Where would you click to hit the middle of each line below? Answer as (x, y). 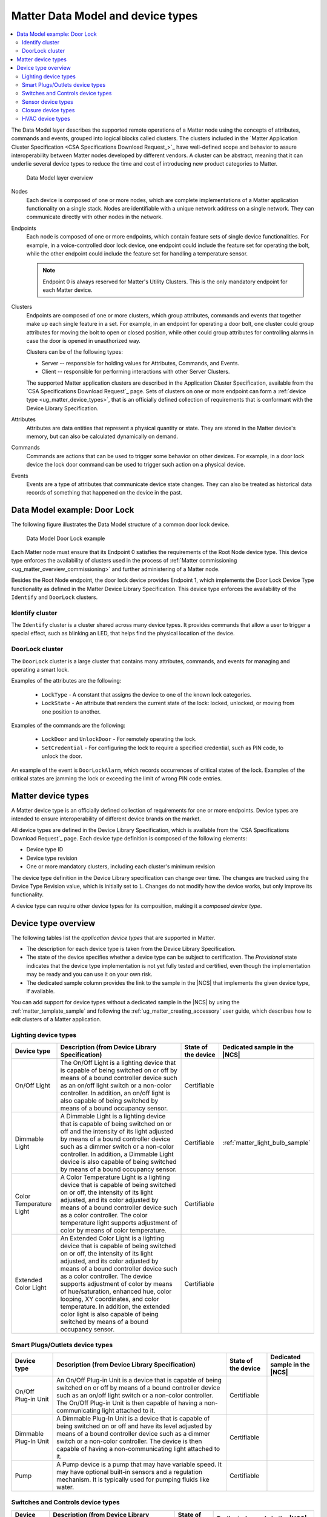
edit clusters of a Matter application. (56, 1019)
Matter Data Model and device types (104, 16)
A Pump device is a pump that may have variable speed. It (139, 1464)
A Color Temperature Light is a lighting (115, 1177)
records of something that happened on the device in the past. (104, 493)
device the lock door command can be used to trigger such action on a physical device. (136, 465)
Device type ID (45, 850)
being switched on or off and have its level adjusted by (134, 1426)
